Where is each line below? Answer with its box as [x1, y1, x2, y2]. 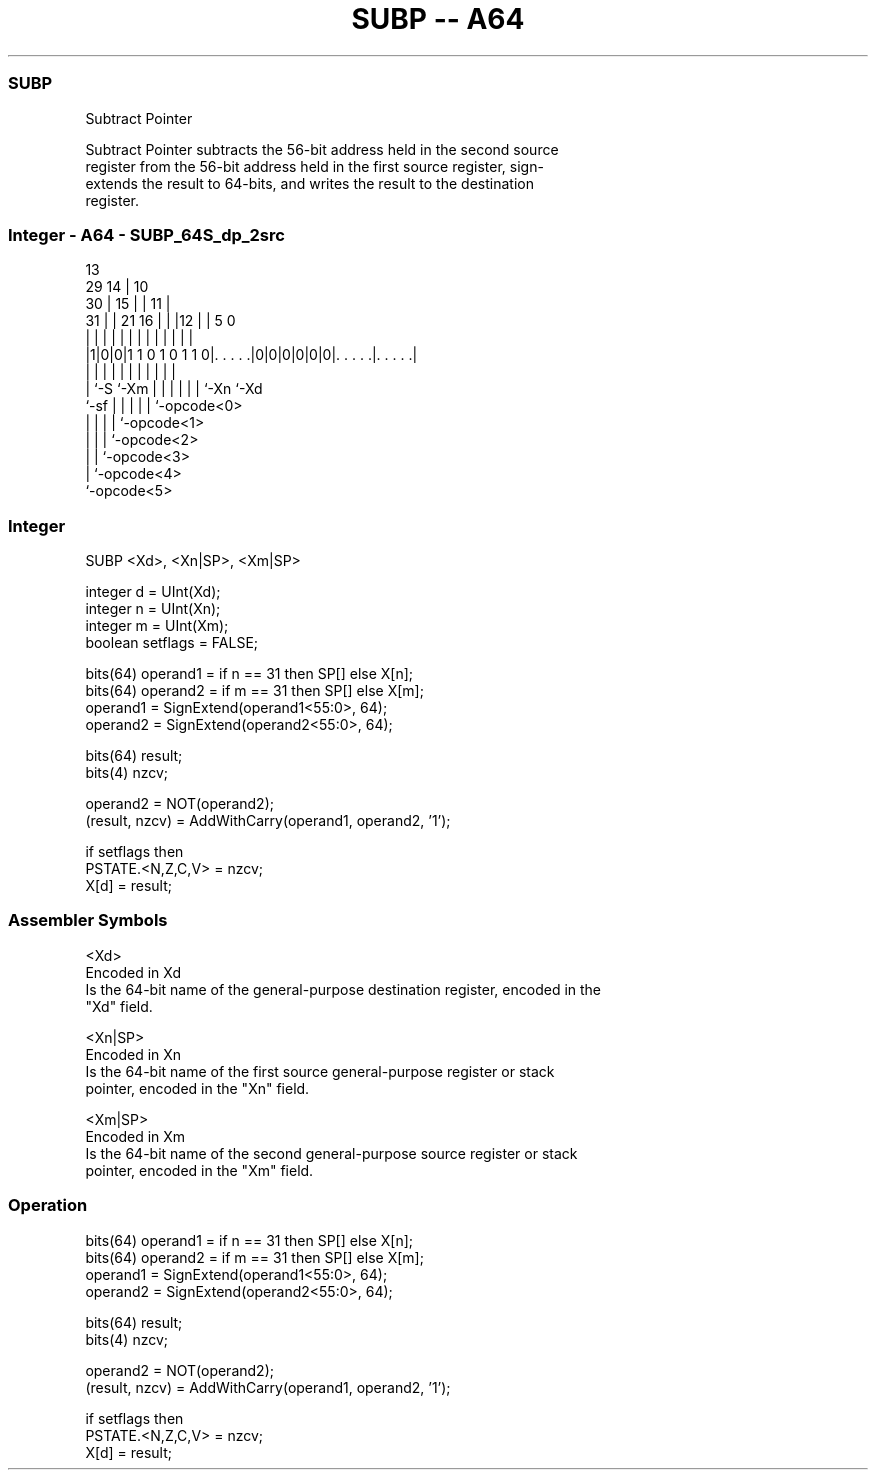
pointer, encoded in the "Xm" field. [85, 1161, 314, 1179]
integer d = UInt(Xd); [85, 583, 221, 600]
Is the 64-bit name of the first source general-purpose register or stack [85, 1062, 555, 1080]
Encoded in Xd [85, 963, 182, 981]
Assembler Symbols [8, 910, 168, 931]
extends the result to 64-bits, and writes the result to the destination [85, 174, 534, 192]
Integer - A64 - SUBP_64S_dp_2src [8, 224, 285, 245]
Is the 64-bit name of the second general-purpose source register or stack [85, 1144, 578, 1162]
